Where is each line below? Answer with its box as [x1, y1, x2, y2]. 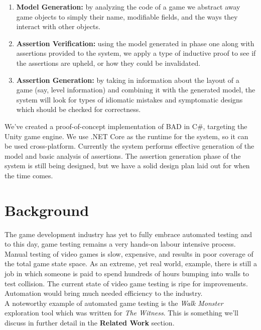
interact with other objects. [16, 21, 100, 32]
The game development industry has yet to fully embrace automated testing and [5, 229, 252, 239]
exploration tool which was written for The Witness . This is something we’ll [5, 307, 238, 318]
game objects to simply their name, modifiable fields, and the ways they [16, 11, 238, 22]
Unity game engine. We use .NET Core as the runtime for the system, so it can [5, 131, 248, 141]
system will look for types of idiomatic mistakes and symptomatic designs [16, 94, 243, 104]
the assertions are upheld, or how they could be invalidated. [16, 57, 201, 68]
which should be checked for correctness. [16, 104, 141, 115]
